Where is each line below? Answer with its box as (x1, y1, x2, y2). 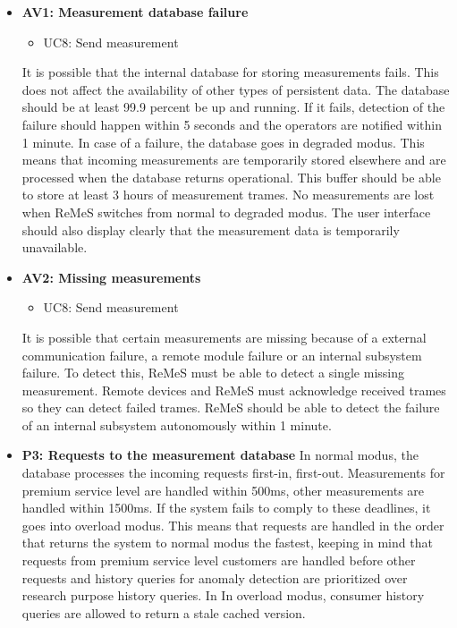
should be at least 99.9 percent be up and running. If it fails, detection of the (21, 98, 445, 116)
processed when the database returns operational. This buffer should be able (21, 167, 441, 186)
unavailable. (21, 238, 88, 257)
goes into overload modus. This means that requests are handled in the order (21, 515, 444, 534)
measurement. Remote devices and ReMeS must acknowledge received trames (21, 380, 446, 399)
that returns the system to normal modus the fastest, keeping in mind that (21, 533, 433, 552)
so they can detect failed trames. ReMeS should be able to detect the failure (21, 398, 440, 417)
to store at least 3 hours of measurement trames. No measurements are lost (21, 185, 435, 204)
